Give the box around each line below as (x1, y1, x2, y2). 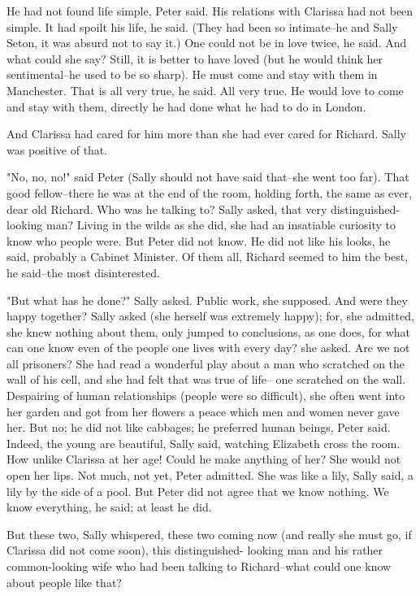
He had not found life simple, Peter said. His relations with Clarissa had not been (6, 2, 414, 19)
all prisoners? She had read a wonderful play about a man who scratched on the (6, 355, 405, 372)
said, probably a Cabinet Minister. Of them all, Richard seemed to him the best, (6, 248, 409, 265)
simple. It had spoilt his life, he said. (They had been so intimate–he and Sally (6, 18, 398, 35)
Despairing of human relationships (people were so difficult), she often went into (6, 387, 405, 404)
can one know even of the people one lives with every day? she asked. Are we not (6, 339, 410, 356)
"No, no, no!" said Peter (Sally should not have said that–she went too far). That (6, 168, 409, 185)
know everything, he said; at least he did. (6, 498, 212, 516)
